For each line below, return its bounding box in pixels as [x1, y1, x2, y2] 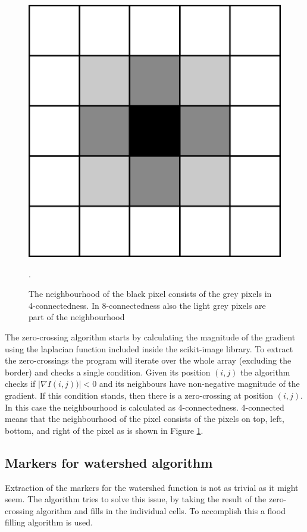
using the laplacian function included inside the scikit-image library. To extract [5, 342, 293, 355]
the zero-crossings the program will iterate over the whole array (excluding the [5, 354, 292, 367]
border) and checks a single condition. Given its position [5, 365, 211, 378]
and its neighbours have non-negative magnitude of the [99, 377, 300, 390]
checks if [5, 377, 36, 390]
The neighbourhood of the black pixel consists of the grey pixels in [29, 287, 272, 300]
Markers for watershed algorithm [5, 453, 213, 471]
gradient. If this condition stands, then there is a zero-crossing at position [5, 389, 274, 401]
